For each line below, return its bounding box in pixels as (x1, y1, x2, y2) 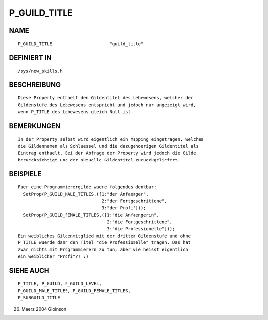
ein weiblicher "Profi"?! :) (18, 254, 89, 259)
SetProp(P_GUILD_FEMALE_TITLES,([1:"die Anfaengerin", (23, 212, 160, 218)
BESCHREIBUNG (9, 80, 61, 89)
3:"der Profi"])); (101, 205, 146, 211)
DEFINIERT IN (9, 54, 52, 62)
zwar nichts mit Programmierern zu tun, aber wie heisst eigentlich (18, 246, 188, 252)
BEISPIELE (9, 169, 42, 178)
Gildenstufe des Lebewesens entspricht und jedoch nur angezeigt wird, (18, 102, 196, 108)
